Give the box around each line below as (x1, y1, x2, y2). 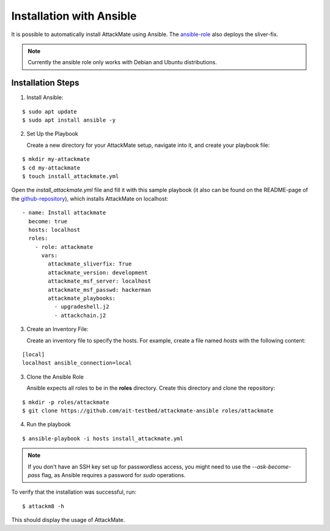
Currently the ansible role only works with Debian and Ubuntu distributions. (28, 59, 217, 66)
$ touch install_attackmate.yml (22, 173, 119, 180)
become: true (28, 218, 68, 225)
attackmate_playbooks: (48, 295, 116, 302)
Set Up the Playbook (26, 130, 79, 138)
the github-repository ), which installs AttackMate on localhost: (11, 195, 168, 202)
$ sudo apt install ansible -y (22, 117, 116, 124)
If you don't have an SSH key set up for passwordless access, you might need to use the (28, 462, 251, 470)
